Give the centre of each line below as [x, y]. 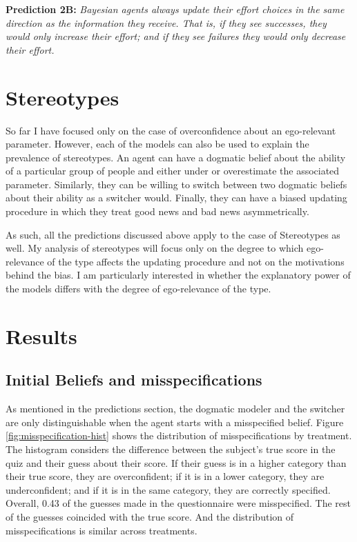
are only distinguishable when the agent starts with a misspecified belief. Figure [175, 422]
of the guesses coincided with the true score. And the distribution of [150, 516]
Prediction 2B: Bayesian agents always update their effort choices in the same [175, 9]
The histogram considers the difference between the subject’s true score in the [171, 449]
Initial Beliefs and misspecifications [134, 380]
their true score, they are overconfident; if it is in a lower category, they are [165, 476]
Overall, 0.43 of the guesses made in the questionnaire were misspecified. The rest [178, 503]
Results [41, 335]
